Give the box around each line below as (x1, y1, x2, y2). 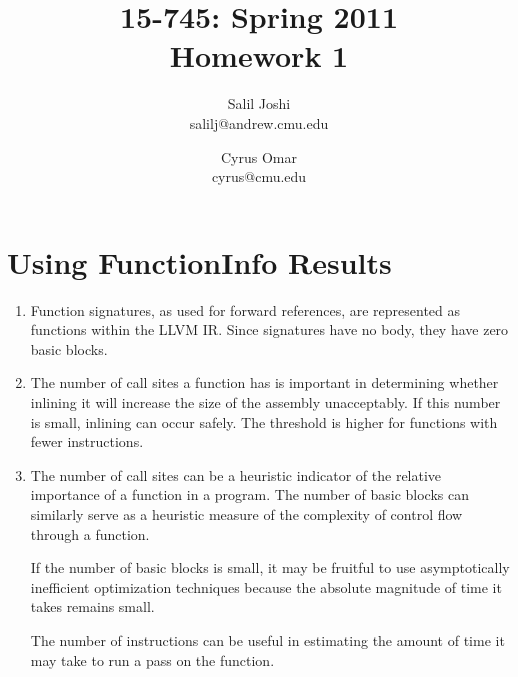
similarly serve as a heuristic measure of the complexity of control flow (30, 503, 463, 524)
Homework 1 (169, 35, 349, 76)
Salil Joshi (227, 93, 291, 114)
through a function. (30, 523, 150, 544)
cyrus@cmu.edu (211, 166, 307, 187)
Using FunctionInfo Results (7, 241, 392, 282)
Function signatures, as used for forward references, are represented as (30, 299, 461, 320)
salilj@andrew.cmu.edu (189, 112, 329, 133)
